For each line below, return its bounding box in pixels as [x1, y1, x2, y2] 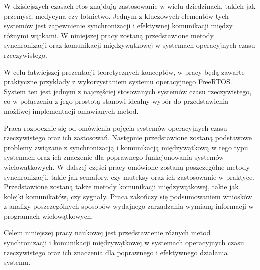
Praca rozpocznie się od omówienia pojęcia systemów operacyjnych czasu [4, 122, 227, 133]
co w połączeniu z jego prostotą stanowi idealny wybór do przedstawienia [4, 96, 229, 106]
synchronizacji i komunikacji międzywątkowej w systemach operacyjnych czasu [4, 237, 244, 248]
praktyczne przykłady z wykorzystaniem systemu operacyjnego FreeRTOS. [4, 76, 232, 87]
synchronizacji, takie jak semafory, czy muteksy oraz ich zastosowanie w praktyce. [4, 171, 254, 182]
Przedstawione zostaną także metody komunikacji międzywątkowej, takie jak [4, 181, 239, 192]
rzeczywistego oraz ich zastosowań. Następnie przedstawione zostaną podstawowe [4, 132, 252, 143]
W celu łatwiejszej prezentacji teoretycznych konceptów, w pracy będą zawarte [4, 66, 245, 77]
